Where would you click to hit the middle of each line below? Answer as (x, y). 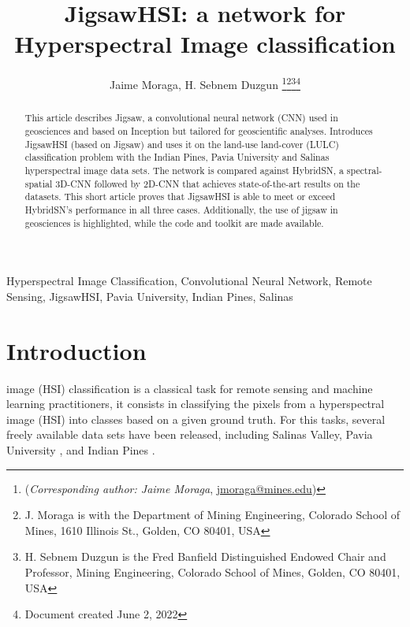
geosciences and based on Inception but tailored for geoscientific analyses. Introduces (199, 131)
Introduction (76, 350)
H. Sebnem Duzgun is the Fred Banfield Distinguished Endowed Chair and (205, 557)
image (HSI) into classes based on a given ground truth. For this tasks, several (196, 419)
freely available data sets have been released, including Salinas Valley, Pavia (190, 434)
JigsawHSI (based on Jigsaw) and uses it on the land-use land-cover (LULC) (182, 144)
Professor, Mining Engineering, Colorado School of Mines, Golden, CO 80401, (212, 571)
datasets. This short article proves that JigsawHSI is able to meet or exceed (180, 197)
